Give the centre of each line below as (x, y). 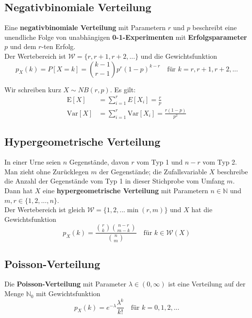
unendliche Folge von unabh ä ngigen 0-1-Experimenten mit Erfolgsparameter (126, 37)
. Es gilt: (123, 89)
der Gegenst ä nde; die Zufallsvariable (153, 171)
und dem (23, 46)
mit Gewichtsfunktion (68, 293)
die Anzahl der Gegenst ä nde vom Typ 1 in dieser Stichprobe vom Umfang (115, 181)
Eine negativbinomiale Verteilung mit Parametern (85, 27)
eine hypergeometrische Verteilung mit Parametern (126, 190)
